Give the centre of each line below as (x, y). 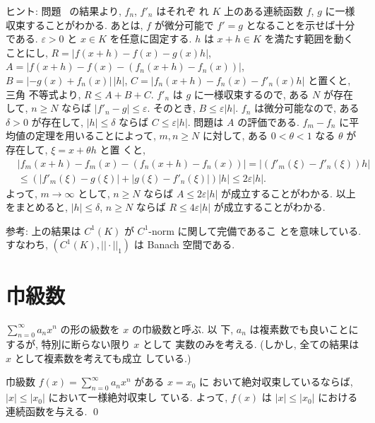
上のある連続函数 (264, 11)
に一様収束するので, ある (251, 94)
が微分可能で (184, 24)
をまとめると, (37, 207)
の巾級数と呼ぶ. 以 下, (183, 329)
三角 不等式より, (43, 94)
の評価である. (268, 121)
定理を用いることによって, (95, 135)
